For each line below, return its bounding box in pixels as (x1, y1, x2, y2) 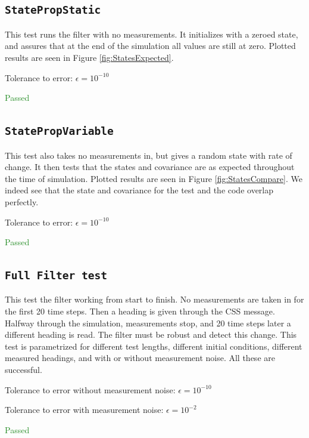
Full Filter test (5, 269, 107, 282)
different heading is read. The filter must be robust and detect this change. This (5, 328, 297, 341)
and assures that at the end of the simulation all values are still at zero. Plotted (5, 39, 296, 52)
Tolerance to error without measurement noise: (5, 383, 176, 396)
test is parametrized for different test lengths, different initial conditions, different (5, 340, 302, 352)
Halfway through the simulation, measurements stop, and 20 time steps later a (5, 316, 291, 329)
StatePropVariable (5, 125, 114, 138)
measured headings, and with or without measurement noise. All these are (5, 351, 275, 364)
